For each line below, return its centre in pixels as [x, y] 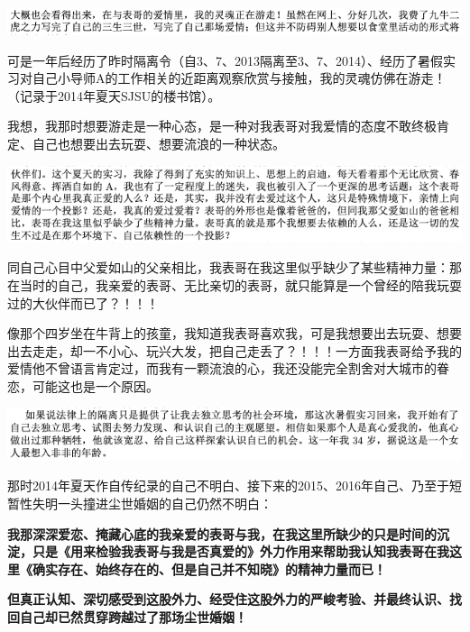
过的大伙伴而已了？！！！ [83, 302]
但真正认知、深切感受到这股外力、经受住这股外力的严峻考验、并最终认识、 [228, 599]
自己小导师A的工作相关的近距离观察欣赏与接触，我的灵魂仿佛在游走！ [239, 78]
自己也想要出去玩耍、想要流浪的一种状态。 [158, 143]
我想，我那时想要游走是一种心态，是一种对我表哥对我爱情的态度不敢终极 [222, 126]
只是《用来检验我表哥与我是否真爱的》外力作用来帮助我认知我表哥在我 [240, 551]
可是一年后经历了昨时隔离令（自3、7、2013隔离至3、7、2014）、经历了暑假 [225, 60]
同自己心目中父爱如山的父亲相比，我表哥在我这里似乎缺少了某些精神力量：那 [235, 267]
